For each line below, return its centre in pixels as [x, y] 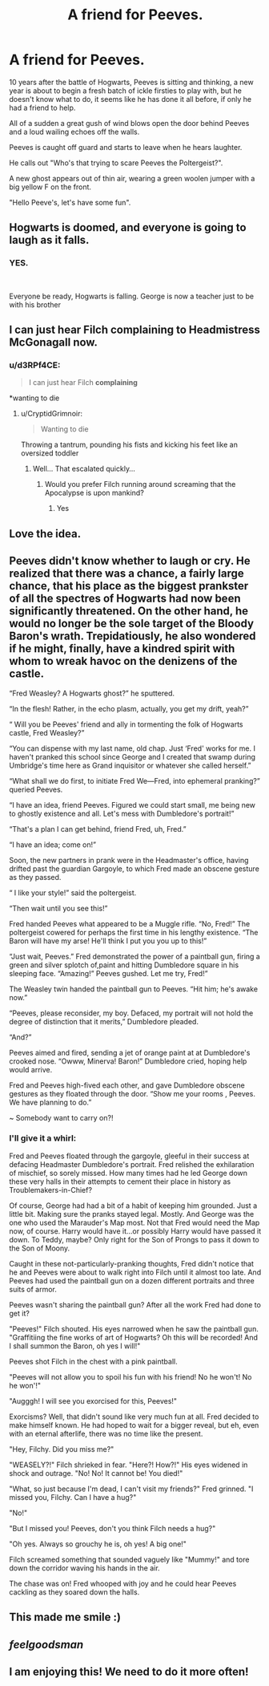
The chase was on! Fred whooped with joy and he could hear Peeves [123, 1583]
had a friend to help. [42, 107]
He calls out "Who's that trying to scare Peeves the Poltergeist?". [116, 163]
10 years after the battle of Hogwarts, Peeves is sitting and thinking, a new [132, 82]
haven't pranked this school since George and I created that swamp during [132, 756]
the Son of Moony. [40, 1248]
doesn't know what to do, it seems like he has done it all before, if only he [130, 99]
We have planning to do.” [50, 1102]
